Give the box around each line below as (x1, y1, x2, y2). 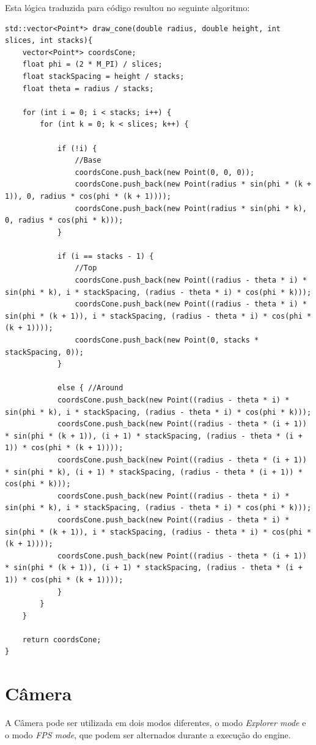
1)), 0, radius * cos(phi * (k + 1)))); (5, 191, 172, 201)
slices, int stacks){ (5, 36, 93, 45)
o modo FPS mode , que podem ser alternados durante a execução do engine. (5, 728, 291, 741)
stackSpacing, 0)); (5, 347, 84, 357)
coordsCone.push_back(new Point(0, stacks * (75, 336, 259, 345)
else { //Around (57, 384, 123, 393)
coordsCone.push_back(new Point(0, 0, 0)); (75, 168, 255, 177)
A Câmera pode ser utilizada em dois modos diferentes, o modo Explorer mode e (5, 716, 306, 729)
